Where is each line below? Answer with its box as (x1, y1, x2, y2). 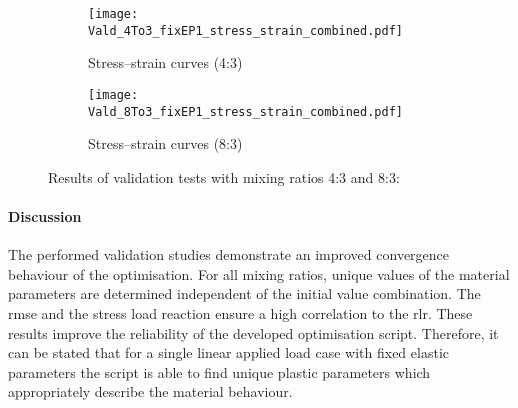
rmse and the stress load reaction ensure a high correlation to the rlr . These (8, 302, 473, 323)
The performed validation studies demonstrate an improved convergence (8, 244, 450, 265)
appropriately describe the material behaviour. (8, 381, 293, 402)
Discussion (8, 206, 82, 226)
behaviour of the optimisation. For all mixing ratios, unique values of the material (8, 263, 510, 284)
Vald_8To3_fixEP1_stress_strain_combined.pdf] (88, 104, 403, 119)
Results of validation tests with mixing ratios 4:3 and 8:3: (48, 166, 400, 187)
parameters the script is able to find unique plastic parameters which (8, 361, 431, 382)
